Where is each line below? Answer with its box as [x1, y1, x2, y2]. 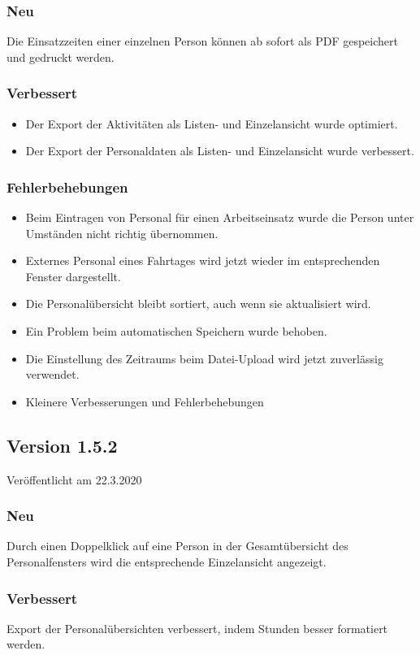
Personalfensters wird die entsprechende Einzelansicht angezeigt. [6, 553, 327, 570]
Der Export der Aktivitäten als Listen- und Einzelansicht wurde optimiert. [25, 115, 398, 132]
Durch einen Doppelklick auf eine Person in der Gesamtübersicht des [6, 537, 349, 554]
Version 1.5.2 [6, 432, 118, 458]
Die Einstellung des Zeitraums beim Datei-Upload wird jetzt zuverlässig [25, 349, 383, 367]
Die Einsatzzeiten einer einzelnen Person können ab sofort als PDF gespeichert [6, 33, 398, 50]
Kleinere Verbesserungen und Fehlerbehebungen [25, 393, 264, 410]
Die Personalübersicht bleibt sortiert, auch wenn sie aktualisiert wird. [25, 295, 371, 312]
